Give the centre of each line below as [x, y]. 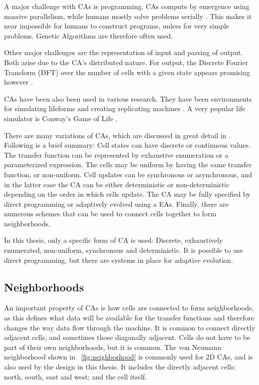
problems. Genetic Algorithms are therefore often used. [88, 35]
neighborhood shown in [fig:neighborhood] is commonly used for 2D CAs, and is [128, 357]
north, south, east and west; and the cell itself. [76, 376]
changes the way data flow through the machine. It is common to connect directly [130, 327]
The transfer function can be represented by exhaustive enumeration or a [116, 154]
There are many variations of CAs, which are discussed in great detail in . [117, 135]
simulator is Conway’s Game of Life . [61, 118]
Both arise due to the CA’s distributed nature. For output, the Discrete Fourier [126, 62]
